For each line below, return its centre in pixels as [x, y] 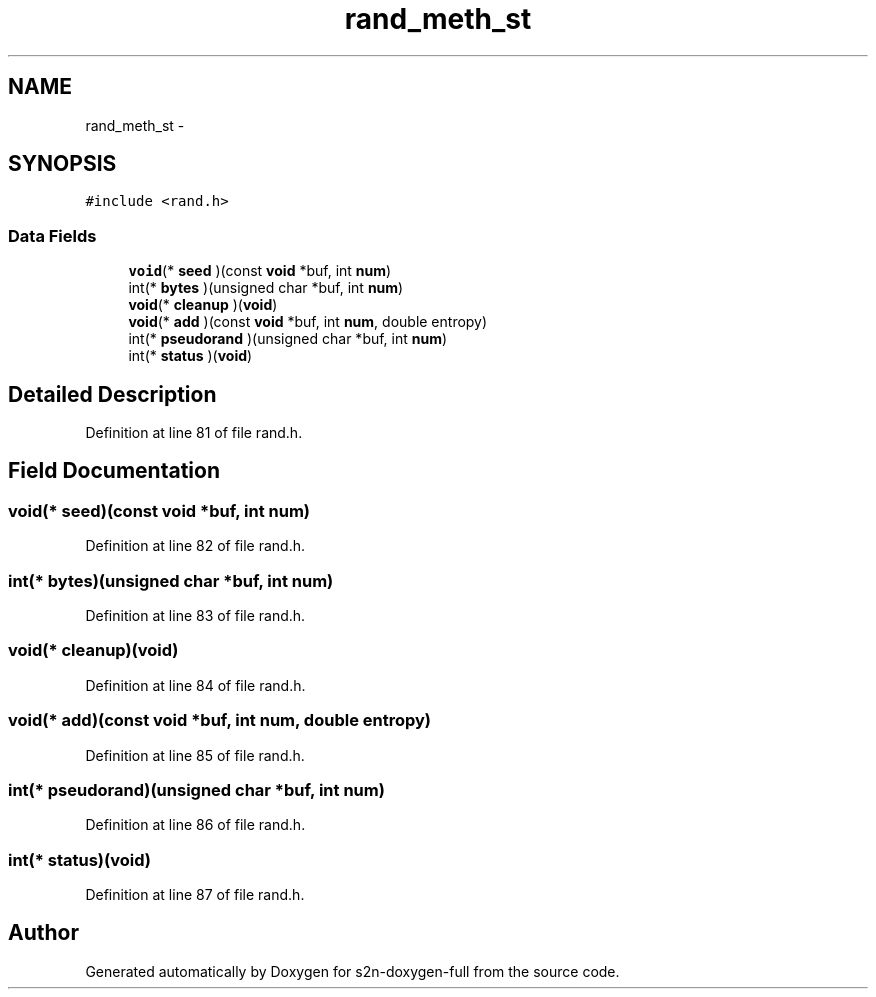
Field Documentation [114, 471]
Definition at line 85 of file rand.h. [195, 755]
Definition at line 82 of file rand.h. [195, 546]
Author [43, 933]
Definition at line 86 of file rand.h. [195, 825]
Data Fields [52, 235]
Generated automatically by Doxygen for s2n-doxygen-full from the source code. [352, 971]
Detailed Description [112, 394]
